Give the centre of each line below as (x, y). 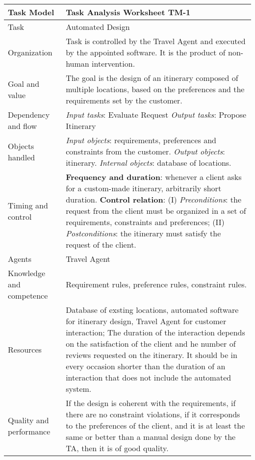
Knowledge (27, 273)
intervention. (114, 64)
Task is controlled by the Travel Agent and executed (156, 41)
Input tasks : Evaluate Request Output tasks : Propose (156, 115)
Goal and (24, 83)
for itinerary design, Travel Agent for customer (146, 321)
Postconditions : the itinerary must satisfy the (143, 233)
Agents (20, 259)
